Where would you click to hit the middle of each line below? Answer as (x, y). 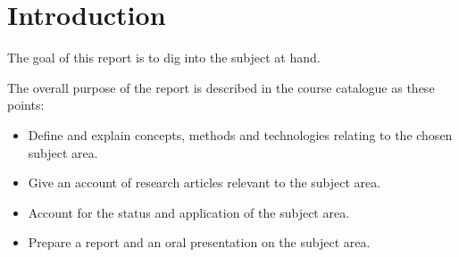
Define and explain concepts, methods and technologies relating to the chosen (240, 134)
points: (26, 105)
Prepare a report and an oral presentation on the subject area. (199, 242)
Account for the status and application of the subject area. (189, 212)
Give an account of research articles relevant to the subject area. (204, 182)
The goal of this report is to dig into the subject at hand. (164, 58)
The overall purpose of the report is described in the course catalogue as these (221, 87)
